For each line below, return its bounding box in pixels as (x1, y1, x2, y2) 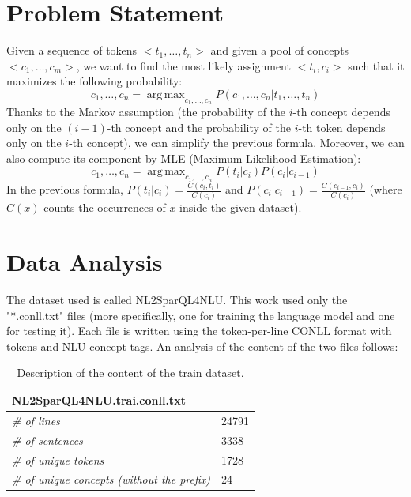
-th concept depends (292, 104, 390, 120)
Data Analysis (6, 246, 163, 278)
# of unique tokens (12, 451, 104, 468)
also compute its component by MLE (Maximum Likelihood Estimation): (6, 149, 361, 166)
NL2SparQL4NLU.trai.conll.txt (12, 392, 186, 408)
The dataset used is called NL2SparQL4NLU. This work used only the (6, 292, 348, 308)
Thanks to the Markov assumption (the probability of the (6, 104, 286, 120)
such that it (348, 57, 405, 73)
